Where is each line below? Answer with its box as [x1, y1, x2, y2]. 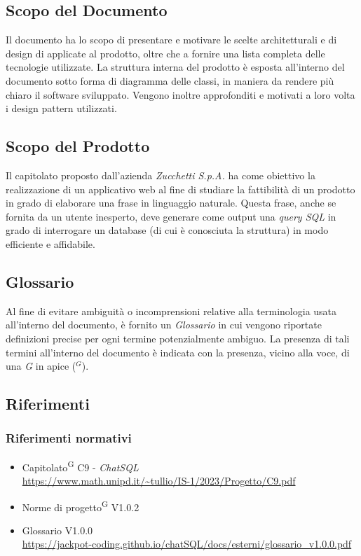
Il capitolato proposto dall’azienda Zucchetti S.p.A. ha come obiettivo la [6, 167, 315, 182]
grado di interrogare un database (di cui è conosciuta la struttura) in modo [6, 223, 329, 237]
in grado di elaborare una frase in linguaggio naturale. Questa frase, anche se [6, 195, 336, 210]
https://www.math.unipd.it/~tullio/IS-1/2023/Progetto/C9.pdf [22, 473, 296, 487]
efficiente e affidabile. [6, 236, 95, 251]
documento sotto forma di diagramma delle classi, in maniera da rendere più [6, 73, 334, 88]
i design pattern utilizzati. [6, 101, 117, 116]
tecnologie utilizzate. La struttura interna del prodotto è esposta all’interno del [6, 60, 345, 74]
